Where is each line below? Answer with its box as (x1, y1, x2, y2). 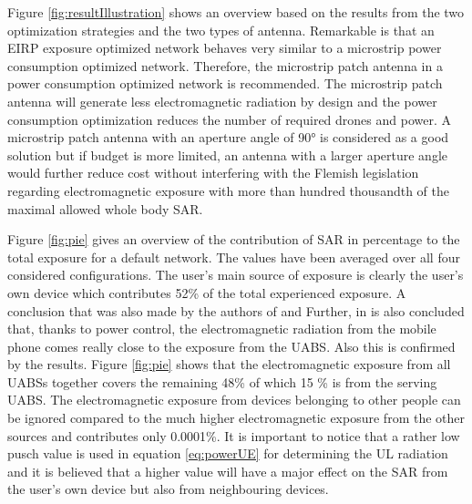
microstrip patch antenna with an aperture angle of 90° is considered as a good (7, 128, 449, 147)
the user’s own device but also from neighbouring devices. (7, 479, 329, 499)
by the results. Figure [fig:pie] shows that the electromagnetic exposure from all (7, 355, 451, 374)
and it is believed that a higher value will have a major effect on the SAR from (7, 461, 448, 480)
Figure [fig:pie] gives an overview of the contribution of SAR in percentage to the (7, 230, 460, 249)
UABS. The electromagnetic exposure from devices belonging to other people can (7, 390, 461, 409)
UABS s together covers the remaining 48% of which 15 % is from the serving (7, 372, 437, 391)
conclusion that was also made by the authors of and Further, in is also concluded (7, 301, 465, 320)
